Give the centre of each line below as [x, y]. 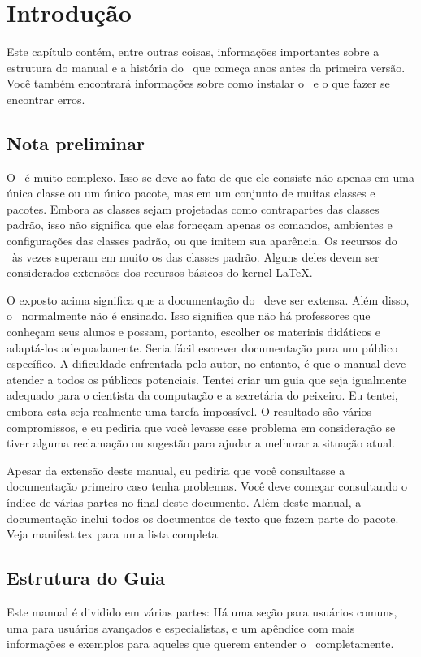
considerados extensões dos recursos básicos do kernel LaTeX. [160, 272]
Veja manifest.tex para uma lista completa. [114, 534]
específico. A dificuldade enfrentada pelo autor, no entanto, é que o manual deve [206, 363]
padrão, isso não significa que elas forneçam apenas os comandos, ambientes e [200, 225]
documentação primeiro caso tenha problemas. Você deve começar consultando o [207, 486]
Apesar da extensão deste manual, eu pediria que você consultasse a [176, 470]
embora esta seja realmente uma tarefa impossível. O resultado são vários [189, 411]
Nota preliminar [76, 143]
